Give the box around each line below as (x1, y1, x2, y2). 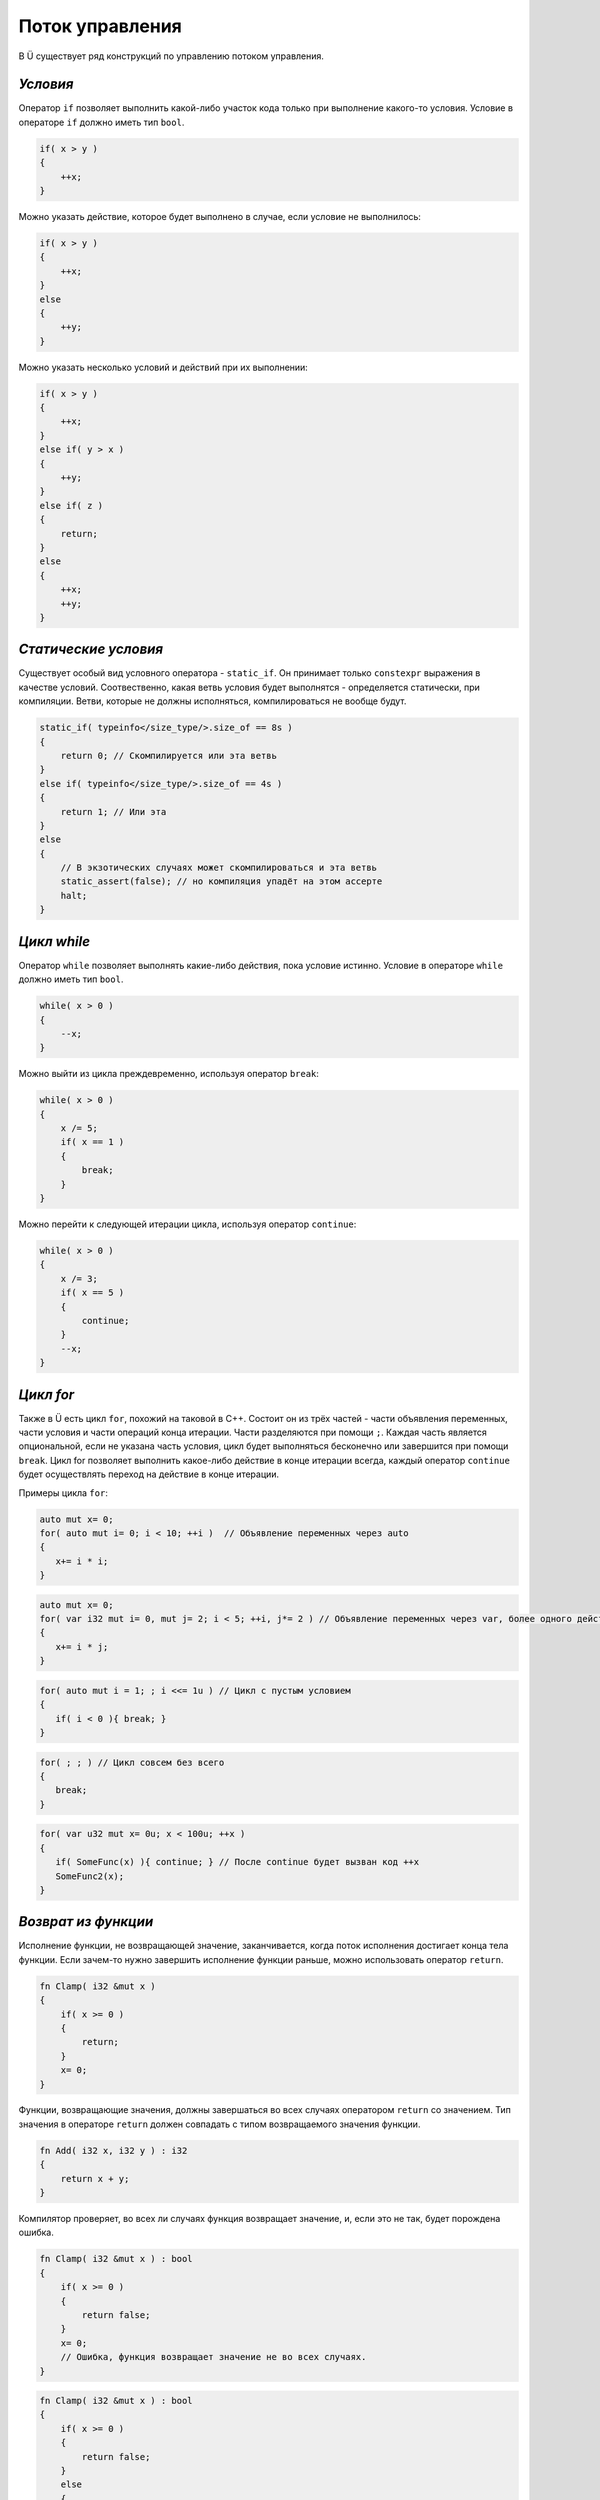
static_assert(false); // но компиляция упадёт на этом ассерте (60, 876, 383, 887)
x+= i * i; (55, 1555, 109, 1567)
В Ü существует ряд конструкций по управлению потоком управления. (18, 50, 325, 62)
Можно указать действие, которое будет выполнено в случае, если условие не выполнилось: (18, 210, 422, 222)
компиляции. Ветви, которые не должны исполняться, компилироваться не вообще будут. (18, 695, 407, 707)
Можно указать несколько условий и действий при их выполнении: (18, 361, 309, 373)
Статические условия (18, 641, 164, 658)
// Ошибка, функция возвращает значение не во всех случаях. (60, 2351, 367, 2363)
